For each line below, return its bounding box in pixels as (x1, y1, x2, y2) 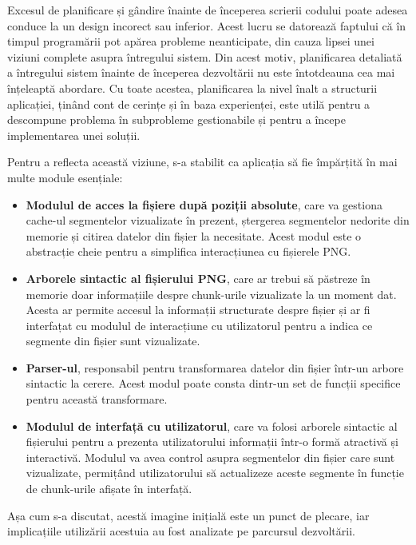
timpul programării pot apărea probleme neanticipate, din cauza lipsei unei (7, 33, 374, 50)
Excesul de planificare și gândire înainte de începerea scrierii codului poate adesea (7, 2, 408, 18)
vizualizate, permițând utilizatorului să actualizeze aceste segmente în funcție (26, 464, 404, 481)
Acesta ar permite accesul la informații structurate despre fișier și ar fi (26, 301, 370, 318)
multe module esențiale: (7, 169, 123, 185)
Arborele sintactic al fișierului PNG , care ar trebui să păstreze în (26, 269, 370, 286)
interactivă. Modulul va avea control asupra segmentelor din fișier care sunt (26, 448, 395, 465)
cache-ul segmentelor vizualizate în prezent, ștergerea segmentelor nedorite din (26, 212, 410, 229)
